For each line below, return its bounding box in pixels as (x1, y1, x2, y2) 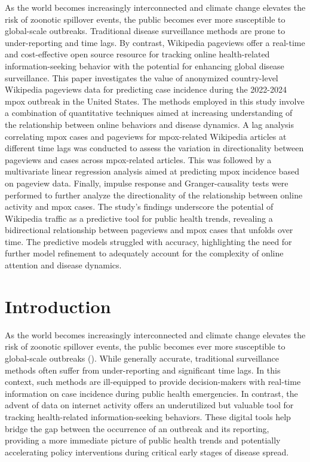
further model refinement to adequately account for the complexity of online (5, 247, 284, 259)
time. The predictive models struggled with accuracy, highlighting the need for (5, 235, 292, 247)
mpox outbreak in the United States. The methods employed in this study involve (5, 94, 305, 107)
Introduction (5, 293, 111, 318)
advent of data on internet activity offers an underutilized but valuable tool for (5, 399, 294, 411)
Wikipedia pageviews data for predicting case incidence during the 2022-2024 (5, 83, 287, 96)
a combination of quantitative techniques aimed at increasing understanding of (5, 106, 293, 119)
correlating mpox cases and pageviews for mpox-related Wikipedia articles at (5, 130, 287, 142)
